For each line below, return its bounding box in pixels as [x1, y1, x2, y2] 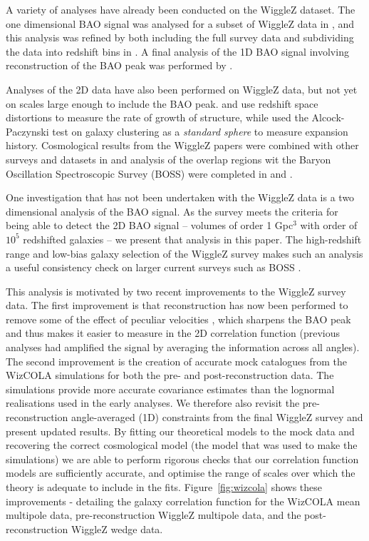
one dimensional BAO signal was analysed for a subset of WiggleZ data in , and [6, 16, 355, 31]
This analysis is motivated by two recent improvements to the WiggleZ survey [6, 283, 346, 298]
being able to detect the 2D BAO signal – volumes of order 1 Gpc [6, 218, 293, 233]
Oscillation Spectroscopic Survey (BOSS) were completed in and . [6, 166, 293, 181]
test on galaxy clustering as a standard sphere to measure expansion [52, 123, 348, 138]
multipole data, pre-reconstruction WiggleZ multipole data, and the [6, 507, 301, 522]
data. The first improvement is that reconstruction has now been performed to [6, 298, 348, 313]
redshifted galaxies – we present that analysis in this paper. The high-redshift [23, 231, 362, 246]
